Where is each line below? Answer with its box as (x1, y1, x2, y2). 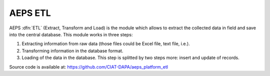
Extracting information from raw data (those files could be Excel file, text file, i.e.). (21, 41, 190, 47)
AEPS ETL (9, 7, 51, 18)
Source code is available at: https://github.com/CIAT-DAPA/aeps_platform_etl (9, 64, 168, 70)
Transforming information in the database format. (21, 48, 123, 54)
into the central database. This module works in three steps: (9, 31, 133, 37)
